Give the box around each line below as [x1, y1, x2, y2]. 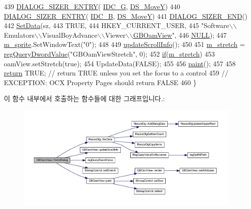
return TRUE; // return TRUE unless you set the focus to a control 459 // [4, 68, 228, 78]
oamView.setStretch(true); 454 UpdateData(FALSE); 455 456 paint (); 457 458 [4, 58, 236, 68]
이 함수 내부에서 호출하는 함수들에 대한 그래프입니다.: [4, 93, 165, 104]
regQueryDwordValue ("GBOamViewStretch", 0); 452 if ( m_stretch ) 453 [4, 48, 215, 59]
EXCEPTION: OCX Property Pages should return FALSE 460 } [4, 77, 197, 87]
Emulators [4, 30, 34, 40]
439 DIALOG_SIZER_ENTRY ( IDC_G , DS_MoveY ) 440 [4, 1, 180, 11]
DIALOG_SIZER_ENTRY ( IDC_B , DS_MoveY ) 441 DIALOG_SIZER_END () [4, 11, 248, 21]
